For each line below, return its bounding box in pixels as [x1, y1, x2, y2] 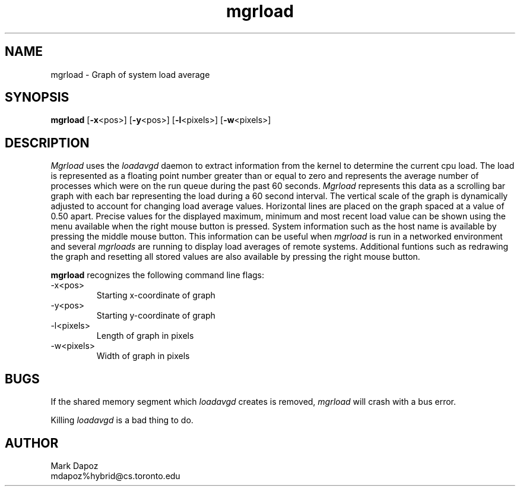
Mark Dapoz [50, 460, 99, 471]
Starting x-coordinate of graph [96, 290, 215, 301]
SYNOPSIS [5, 90, 69, 105]
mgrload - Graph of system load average [50, 69, 210, 80]
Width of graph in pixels [96, 351, 190, 361]
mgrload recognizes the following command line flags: [50, 270, 265, 281]
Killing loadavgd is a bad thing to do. [50, 415, 194, 426]
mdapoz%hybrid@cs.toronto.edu [50, 470, 180, 481]
